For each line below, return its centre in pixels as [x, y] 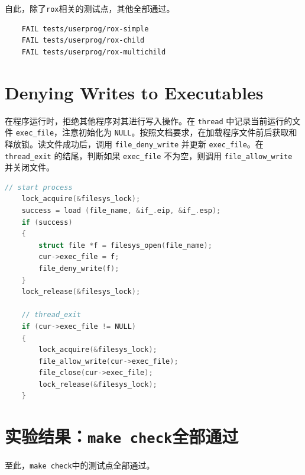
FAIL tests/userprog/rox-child [83, 41]
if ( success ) [47, 222]
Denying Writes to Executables [134, 92]
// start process [39, 187]
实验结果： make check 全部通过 [122, 436]
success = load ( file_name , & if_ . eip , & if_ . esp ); [121, 210]
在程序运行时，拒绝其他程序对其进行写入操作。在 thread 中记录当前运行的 [149, 120]
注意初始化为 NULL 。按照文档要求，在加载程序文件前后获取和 [180, 132]
